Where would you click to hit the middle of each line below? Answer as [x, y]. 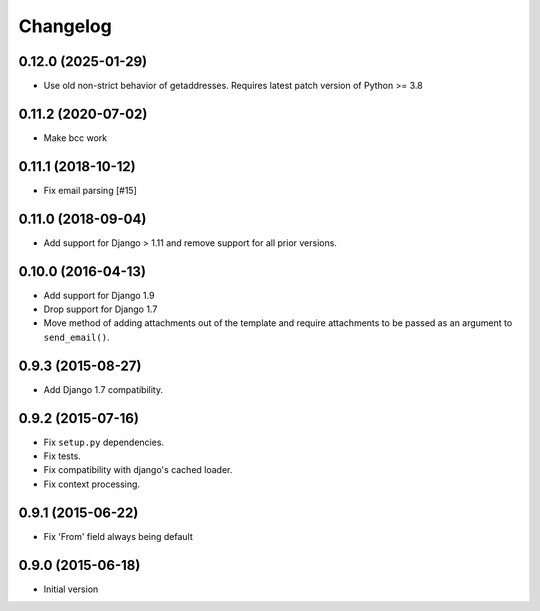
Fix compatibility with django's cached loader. [138, 470]
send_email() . [76, 337]
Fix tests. [62, 456]
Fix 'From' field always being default [118, 536]
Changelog [65, 26]
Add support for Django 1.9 [99, 295]
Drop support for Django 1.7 [100, 309]
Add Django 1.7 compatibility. [103, 389]
